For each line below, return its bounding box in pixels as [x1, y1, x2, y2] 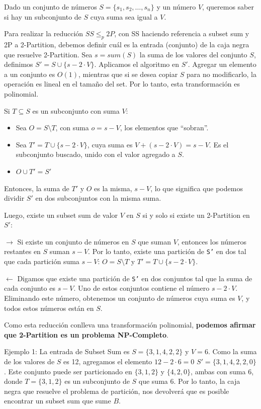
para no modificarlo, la [187, 68, 256, 79]
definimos [4, 59, 33, 69]
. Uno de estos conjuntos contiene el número [73, 283, 210, 293]
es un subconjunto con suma [32, 105, 120, 116]
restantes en [4, 246, 41, 257]
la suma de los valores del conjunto [139, 49, 247, 59]
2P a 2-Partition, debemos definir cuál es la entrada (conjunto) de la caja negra [4, 39, 249, 49]
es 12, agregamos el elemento [63, 356, 152, 366]
